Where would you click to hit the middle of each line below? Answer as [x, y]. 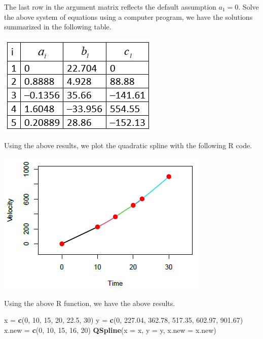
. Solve [249, 7]
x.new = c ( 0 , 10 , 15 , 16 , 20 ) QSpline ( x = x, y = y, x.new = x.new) [110, 330]
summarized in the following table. [58, 27]
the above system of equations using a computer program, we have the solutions [128, 16]
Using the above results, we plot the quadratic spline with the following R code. [128, 145]
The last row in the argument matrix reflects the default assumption [110, 7]
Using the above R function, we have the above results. [90, 303]
